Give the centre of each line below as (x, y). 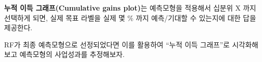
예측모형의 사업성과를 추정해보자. (72, 54)
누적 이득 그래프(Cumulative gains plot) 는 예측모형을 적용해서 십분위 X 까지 (130, 8)
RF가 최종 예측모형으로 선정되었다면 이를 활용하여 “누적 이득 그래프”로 (117, 44)
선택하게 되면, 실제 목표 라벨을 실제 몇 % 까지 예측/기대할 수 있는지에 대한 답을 (130, 17)
